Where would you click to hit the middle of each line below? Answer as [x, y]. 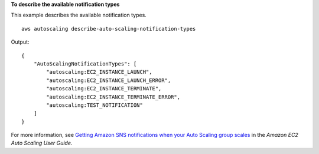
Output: [20, 42]
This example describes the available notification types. [79, 15]
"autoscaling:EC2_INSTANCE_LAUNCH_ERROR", [109, 80]
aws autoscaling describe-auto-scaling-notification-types [109, 29]
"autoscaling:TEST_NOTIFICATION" [95, 105]
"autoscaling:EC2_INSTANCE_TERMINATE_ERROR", [113, 97]
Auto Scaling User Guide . [42, 143]
